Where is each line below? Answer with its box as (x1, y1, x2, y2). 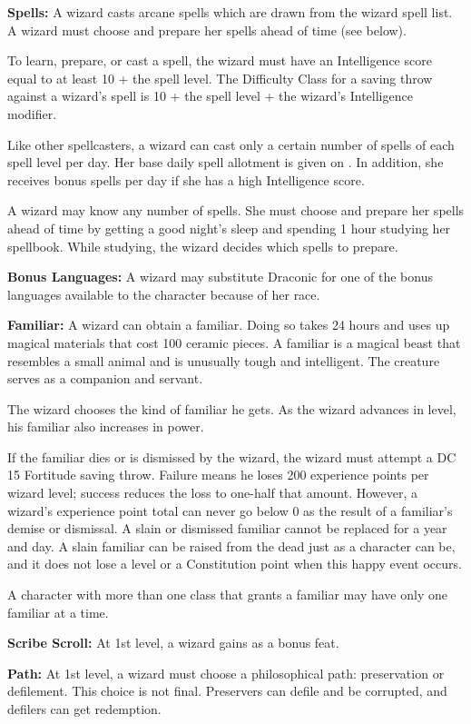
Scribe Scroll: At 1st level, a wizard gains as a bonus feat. (7, 633, 339, 652)
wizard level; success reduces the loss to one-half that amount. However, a (7, 483, 418, 502)
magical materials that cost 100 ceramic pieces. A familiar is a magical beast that (7, 332, 461, 352)
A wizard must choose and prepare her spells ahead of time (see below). (7, 20, 407, 39)
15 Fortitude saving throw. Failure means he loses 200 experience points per (7, 465, 429, 484)
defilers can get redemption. (7, 699, 162, 718)
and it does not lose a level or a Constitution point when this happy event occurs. (7, 554, 462, 573)
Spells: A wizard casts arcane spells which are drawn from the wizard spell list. (7, 3, 453, 21)
